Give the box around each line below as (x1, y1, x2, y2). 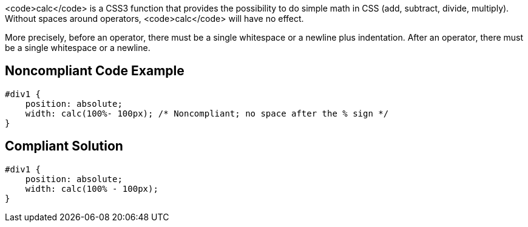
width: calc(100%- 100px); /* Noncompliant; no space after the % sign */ (25, 108, 389, 118)
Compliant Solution (5, 138, 123, 154)
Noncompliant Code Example (5, 63, 184, 79)
